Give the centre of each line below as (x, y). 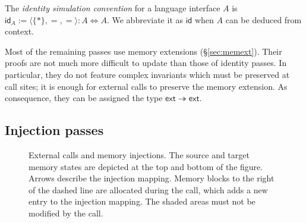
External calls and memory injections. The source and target (139, 154)
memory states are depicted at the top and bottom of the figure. (146, 166)
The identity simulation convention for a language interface (113, 8)
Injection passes (54, 130)
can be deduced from (264, 19)
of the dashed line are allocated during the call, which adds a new (148, 189)
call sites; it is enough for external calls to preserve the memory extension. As (146, 86)
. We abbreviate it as (145, 19)
